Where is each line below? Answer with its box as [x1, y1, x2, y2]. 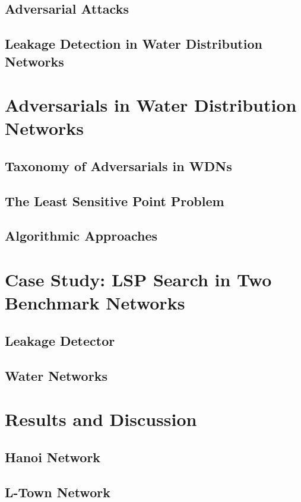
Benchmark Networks [5, 291, 185, 315]
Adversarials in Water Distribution [5, 93, 297, 117]
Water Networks [5, 366, 107, 384]
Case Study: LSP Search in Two [5, 267, 272, 292]
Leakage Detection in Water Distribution [5, 34, 262, 53]
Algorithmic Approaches [5, 226, 158, 245]
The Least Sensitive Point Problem [5, 191, 224, 210]
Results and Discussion [5, 407, 197, 431]
